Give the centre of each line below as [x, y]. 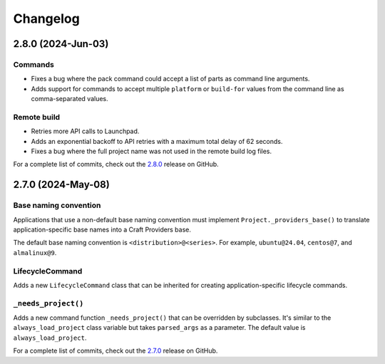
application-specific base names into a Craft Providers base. [102, 229]
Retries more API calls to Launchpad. [85, 131]
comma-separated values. [70, 99]
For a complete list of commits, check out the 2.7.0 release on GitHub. [115, 351]
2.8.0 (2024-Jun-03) [61, 44]
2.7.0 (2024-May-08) [61, 185]
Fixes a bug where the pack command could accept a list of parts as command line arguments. [170, 79]
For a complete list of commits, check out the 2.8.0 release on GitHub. [116, 165]
